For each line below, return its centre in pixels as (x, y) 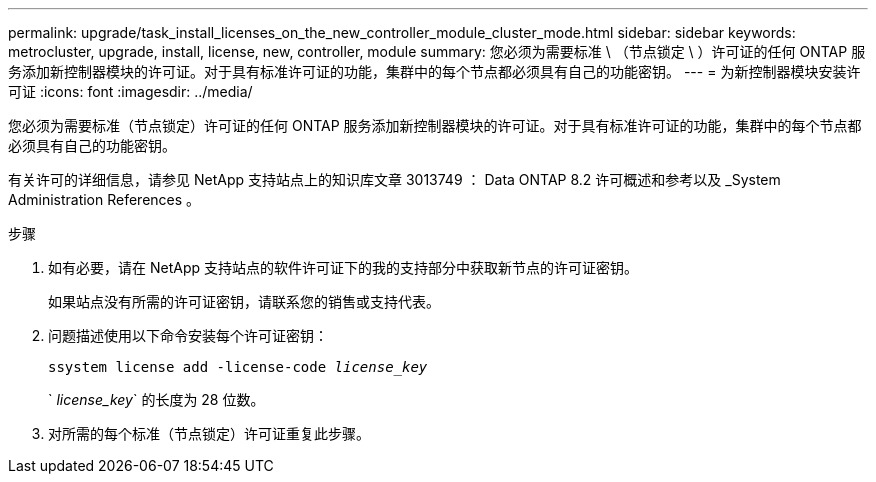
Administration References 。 (104, 199)
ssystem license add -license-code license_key (238, 367)
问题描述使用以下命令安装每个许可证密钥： (188, 335)
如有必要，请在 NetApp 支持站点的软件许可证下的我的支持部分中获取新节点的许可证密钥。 (343, 267)
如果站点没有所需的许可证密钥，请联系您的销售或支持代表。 (244, 301)
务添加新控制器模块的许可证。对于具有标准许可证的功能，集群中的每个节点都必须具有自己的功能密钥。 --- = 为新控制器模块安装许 (434, 71)
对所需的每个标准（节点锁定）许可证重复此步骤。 (209, 433)
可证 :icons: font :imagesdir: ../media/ (130, 91)
